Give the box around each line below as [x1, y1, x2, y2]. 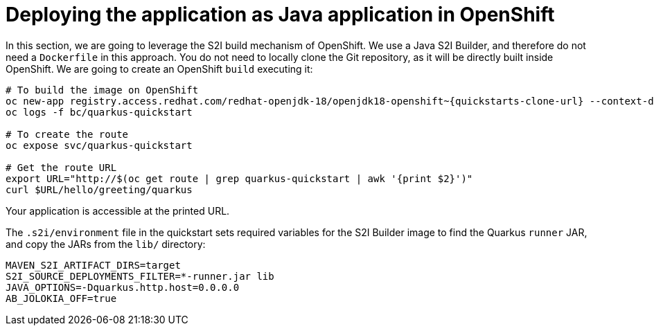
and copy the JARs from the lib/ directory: [6, 238, 206, 250]
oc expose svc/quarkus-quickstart [6, 139, 193, 151]
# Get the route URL [6, 161, 117, 173]
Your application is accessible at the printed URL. [6, 204, 230, 217]
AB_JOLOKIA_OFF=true [6, 292, 117, 304]
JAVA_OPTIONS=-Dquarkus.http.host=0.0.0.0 [6, 281, 240, 293]
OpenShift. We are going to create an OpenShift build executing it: [6, 62, 313, 75]
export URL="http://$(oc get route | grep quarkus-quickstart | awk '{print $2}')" [6, 172, 473, 184]
